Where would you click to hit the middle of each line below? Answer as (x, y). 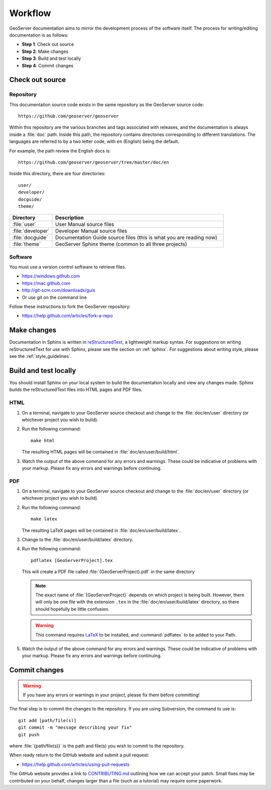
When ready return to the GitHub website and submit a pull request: (79, 755)
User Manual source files (85, 224)
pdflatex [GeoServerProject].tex (72, 560)
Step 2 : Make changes (45, 51)
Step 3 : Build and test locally (51, 58)
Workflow (30, 13)
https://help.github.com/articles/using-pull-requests (76, 764)
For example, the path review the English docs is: (60, 150)
